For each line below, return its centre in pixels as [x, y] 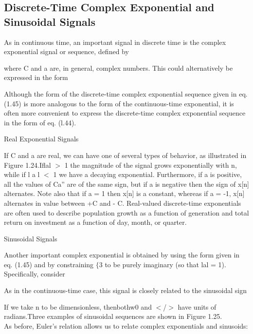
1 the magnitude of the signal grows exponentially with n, [151, 165]
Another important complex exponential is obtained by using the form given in [122, 255]
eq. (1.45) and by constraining [49, 264]
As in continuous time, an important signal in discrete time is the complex [115, 42]
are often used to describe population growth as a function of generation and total [126, 212]
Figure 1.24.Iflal [27, 165]
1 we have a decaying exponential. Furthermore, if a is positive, [147, 174]
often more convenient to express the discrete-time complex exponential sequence [125, 113]
